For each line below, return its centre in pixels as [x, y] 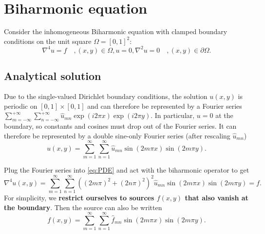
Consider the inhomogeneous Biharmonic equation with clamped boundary [116, 31]
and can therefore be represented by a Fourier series [165, 106]
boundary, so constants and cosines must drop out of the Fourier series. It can [120, 126]
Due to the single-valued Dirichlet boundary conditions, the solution [106, 96]
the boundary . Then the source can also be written [83, 207]
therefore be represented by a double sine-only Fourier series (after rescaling [117, 135]
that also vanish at [217, 198]
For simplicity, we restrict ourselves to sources [79, 198]
